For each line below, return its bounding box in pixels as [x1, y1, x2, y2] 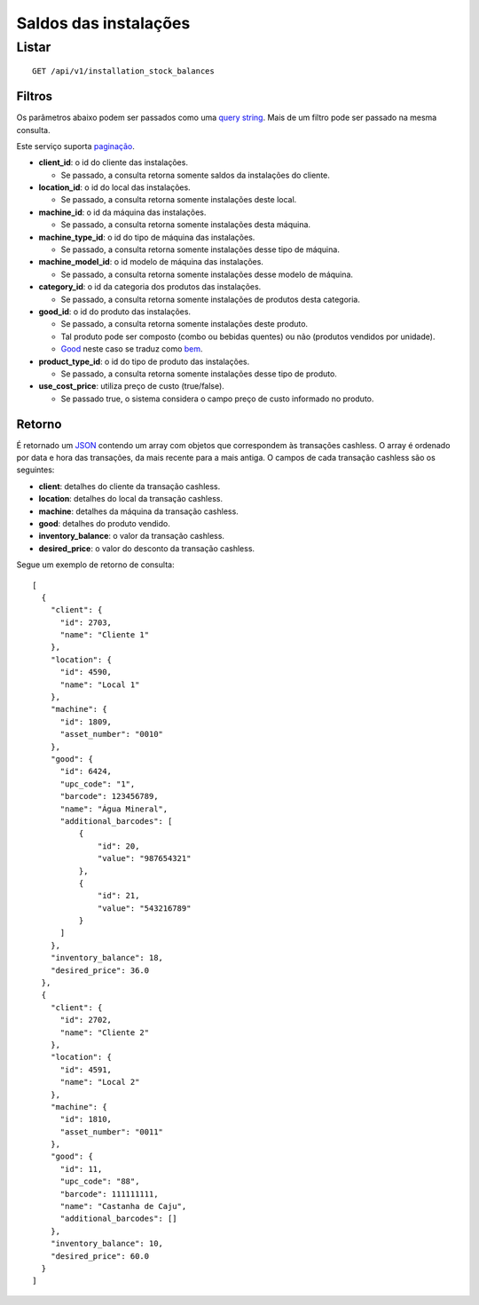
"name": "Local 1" [59, 679, 140, 690]
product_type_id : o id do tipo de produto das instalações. [38, 356, 250, 367]
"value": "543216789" [98, 903, 192, 913]
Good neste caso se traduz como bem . [60, 344, 203, 354]
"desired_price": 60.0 [50, 1251, 150, 1261]
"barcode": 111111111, [59, 1189, 159, 1198]
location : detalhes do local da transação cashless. [38, 494, 224, 504]
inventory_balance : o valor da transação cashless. [38, 531, 225, 542]
